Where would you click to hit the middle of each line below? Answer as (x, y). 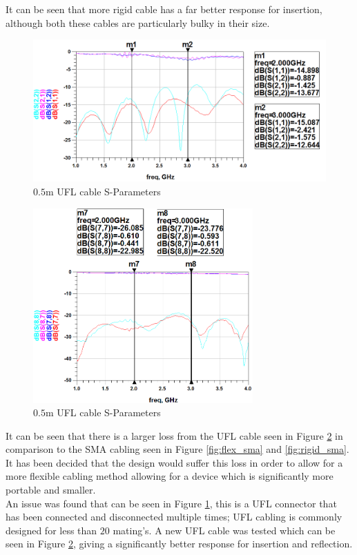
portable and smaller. (51, 490)
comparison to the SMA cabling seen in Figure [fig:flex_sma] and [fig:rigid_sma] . (177, 449)
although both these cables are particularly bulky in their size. (138, 22)
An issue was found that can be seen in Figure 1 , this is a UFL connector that (171, 503)
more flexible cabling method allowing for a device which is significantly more (170, 476)
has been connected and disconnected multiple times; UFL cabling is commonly (174, 517)
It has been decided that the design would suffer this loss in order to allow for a (174, 462)
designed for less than (51, 530)
